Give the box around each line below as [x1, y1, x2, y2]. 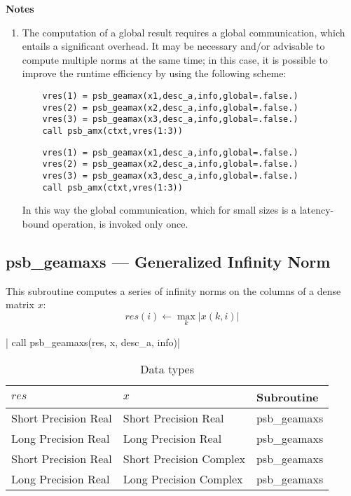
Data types [140, 360, 194, 377]
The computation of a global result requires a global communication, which [22, 25, 345, 39]
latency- [299, 202, 334, 217]
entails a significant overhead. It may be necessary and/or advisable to [22, 39, 325, 53]
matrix [6, 297, 34, 312]
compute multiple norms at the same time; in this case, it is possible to [22, 52, 328, 67]
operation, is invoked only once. [52, 216, 188, 230]
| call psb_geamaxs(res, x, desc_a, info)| [6, 335, 180, 350]
